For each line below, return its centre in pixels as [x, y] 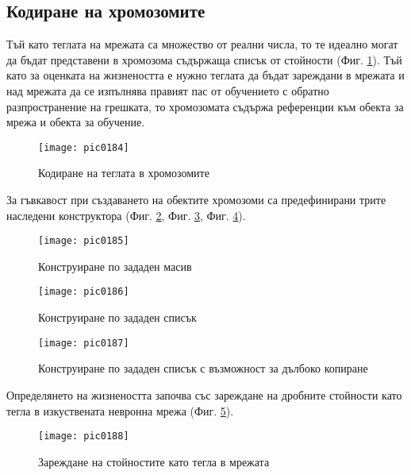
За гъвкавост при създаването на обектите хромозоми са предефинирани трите [196, 200]
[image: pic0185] [84, 241]
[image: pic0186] [84, 292]
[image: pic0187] [84, 343]
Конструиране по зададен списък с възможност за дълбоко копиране [203, 368]
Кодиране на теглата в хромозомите [124, 173]
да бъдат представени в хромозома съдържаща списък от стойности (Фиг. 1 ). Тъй [204, 59]
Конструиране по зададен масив [115, 266]
